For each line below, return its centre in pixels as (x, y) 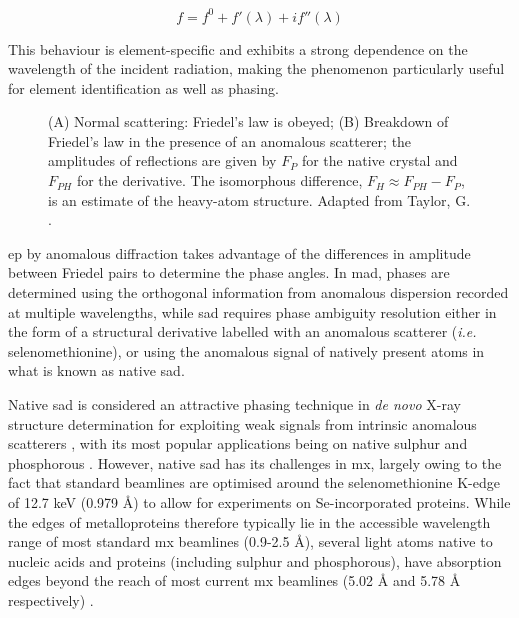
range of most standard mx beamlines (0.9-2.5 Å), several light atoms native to (250, 541)
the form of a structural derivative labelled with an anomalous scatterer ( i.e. (242, 331)
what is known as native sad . (96, 370)
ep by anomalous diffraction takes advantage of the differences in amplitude (239, 252)
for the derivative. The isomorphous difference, (219, 180)
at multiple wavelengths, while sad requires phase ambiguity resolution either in (252, 311)
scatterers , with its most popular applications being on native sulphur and (238, 443)
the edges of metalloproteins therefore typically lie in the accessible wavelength (249, 521)
